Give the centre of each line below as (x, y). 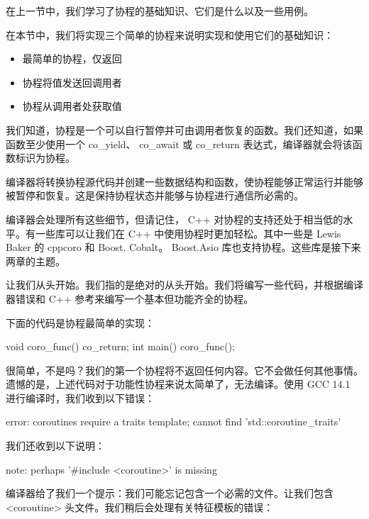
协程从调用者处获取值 (72, 106)
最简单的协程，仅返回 (72, 58)
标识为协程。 (45, 158)
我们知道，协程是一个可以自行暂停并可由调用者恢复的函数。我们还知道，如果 (184, 129)
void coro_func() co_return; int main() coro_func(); (121, 346)
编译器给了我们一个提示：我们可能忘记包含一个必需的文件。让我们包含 (170, 493)
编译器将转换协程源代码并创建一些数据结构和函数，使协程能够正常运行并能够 (184, 181)
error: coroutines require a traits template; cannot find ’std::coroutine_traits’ (174, 422)
